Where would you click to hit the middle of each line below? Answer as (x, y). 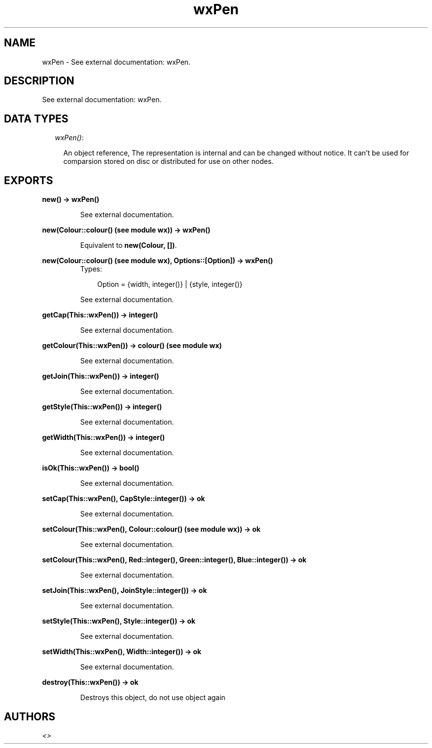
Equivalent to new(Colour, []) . (128, 245)
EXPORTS (29, 180)
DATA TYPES (36, 118)
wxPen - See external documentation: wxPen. (116, 62)
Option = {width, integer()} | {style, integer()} (170, 284)
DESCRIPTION (39, 81)
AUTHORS (30, 716)
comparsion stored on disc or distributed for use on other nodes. (168, 161)
